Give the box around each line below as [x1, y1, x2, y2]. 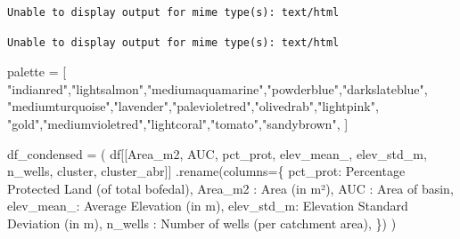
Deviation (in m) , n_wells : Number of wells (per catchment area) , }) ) [7, 213, 397, 232]
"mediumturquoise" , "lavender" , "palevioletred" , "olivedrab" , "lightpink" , [7, 97, 379, 116]
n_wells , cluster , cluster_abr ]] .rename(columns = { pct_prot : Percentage [7, 162, 406, 180]
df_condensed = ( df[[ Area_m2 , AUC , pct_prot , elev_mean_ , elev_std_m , [7, 144, 427, 163]
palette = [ [7, 62, 67, 81]
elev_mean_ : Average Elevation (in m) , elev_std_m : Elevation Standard [7, 196, 408, 215]
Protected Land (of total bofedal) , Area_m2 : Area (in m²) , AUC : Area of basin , [7, 179, 454, 197]
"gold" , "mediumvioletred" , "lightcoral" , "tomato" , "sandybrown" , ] [7, 114, 349, 132]
